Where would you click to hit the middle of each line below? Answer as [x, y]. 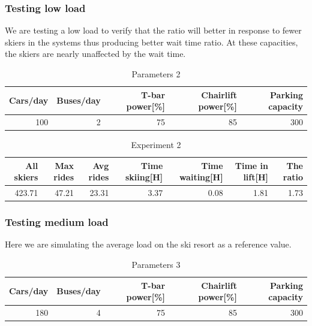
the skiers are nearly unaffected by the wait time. [95, 54]
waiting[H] [201, 177]
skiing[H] [144, 177]
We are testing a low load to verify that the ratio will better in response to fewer [153, 30]
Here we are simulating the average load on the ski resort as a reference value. [148, 244]
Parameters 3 [156, 265]
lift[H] [256, 177]
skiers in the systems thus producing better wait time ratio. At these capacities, [151, 42]
